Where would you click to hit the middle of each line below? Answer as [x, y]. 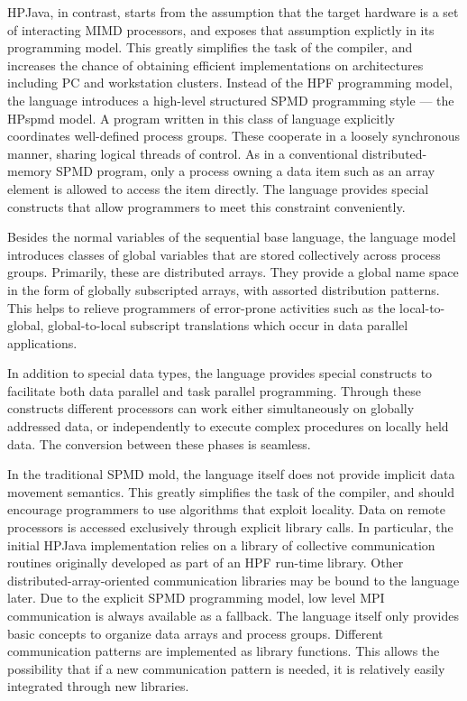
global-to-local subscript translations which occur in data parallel [228, 325]
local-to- [422, 307]
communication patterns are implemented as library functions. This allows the [224, 651]
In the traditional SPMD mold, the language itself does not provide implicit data [231, 474]
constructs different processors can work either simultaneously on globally [211, 408]
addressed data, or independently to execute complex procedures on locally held [228, 426]
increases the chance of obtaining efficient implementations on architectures [215, 65]
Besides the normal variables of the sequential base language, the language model [232, 237]
